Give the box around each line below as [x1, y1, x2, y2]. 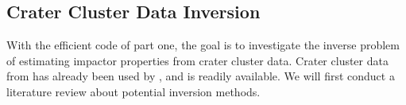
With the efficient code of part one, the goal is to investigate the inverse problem [6, 37, 400, 53]
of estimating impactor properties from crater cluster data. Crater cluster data [6, 52, 389, 68]
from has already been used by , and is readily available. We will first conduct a [6, 68, 395, 84]
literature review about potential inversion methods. [6, 83, 261, 99]
